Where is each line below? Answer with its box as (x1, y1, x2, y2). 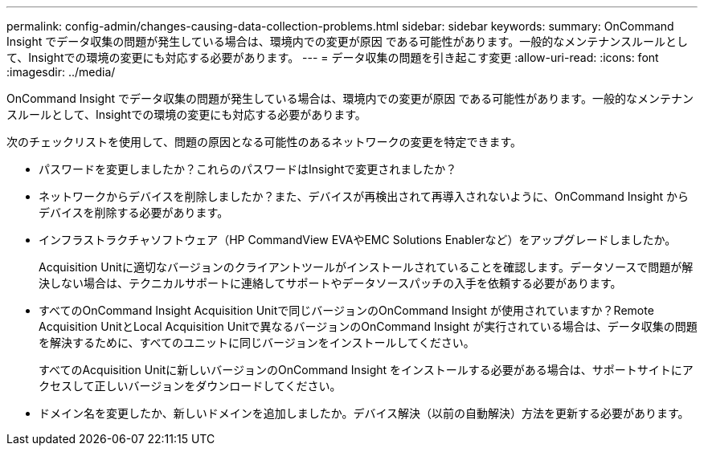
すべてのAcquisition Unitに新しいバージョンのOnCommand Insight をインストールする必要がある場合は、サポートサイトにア (39, 363, 694, 377)
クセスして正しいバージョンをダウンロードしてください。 (39, 379, 342, 393)
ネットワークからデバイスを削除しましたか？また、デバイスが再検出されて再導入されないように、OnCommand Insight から (39, 189, 689, 203)
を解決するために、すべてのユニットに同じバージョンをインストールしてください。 (39, 336, 475, 349)
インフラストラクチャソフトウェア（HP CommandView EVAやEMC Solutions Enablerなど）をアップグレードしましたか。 (39, 233, 677, 246)
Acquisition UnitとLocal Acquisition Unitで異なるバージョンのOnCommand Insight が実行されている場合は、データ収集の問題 (39, 320, 698, 333)
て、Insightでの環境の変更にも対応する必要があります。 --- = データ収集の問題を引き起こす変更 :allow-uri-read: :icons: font (6, 51, 659, 64)
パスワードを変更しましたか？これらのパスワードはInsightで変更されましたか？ (39, 162, 457, 176)
